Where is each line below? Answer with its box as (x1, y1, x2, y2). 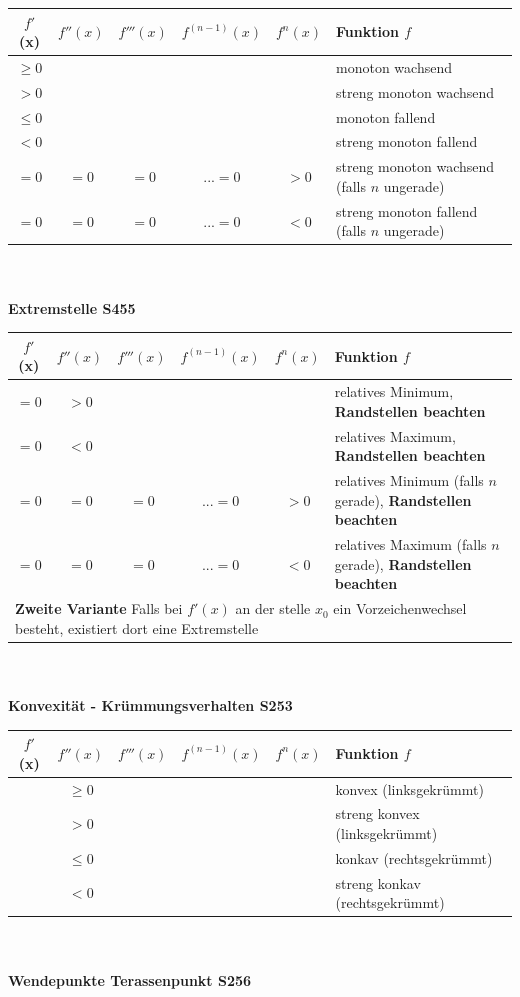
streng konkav (335, 872, 421, 893)
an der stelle (235, 598, 311, 619)
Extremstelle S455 (8, 297, 136, 318)
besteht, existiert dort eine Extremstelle (15, 617, 259, 638)
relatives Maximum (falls (334, 534, 487, 555)
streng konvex (335, 803, 420, 824)
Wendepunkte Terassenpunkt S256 (8, 969, 252, 990)
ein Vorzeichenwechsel (333, 598, 467, 619)
